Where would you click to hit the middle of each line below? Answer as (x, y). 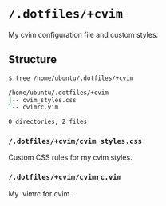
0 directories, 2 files (48, 122)
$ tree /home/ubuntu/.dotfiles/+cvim (71, 78)
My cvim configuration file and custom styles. (83, 34)
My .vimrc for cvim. (40, 193)
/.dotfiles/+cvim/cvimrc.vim (65, 177)
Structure (33, 59)
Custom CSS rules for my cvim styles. (71, 157)
